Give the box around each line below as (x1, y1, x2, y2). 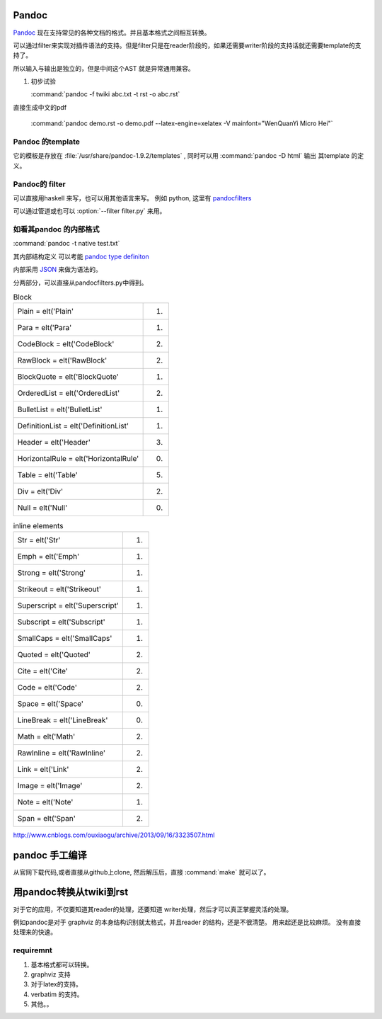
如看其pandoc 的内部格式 (13, 224, 100, 234)
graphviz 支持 (30, 970, 71, 979)
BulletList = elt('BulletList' (17, 404, 103, 414)
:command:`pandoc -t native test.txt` (13, 239, 120, 248)
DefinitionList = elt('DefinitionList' (17, 421, 129, 431)
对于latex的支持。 (30, 980, 83, 989)
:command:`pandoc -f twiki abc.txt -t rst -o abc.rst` (30, 90, 180, 98)
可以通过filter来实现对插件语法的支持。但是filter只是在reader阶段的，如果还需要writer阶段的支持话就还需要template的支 (13, 41, 361, 50)
